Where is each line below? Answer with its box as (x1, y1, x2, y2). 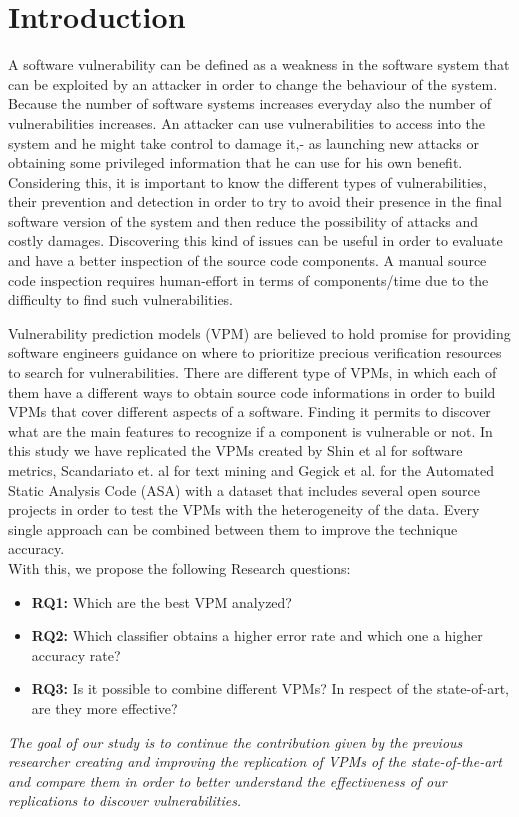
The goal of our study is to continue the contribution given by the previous (8, 731, 463, 752)
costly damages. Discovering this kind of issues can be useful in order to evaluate (8, 230, 503, 251)
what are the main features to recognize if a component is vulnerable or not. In (8, 420, 493, 441)
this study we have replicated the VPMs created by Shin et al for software (8, 440, 463, 461)
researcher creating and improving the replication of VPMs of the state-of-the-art (8, 751, 502, 772)
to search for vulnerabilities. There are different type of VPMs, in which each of (8, 362, 497, 383)
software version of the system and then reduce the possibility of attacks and (8, 210, 479, 231)
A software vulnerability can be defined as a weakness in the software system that (8, 54, 510, 75)
